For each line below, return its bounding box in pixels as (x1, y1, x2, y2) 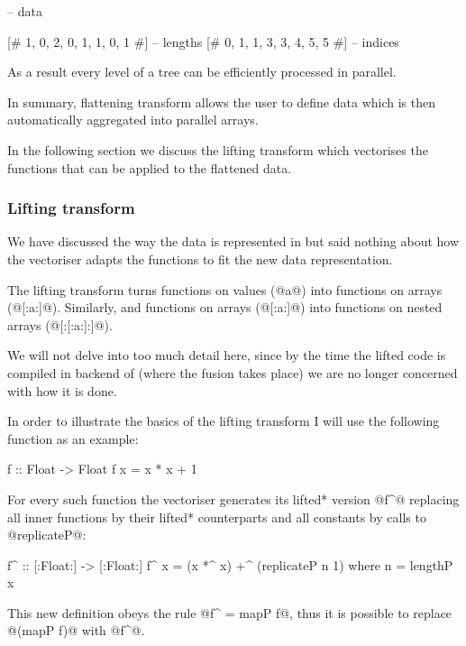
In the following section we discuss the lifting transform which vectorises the (7, 140, 428, 159)
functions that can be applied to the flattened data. (7, 158, 292, 177)
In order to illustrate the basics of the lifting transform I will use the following (7, 411, 440, 430)
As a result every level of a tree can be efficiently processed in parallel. (7, 62, 397, 81)
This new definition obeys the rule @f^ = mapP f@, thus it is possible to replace (7, 603, 452, 622)
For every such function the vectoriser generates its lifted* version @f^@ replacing (7, 489, 460, 508)
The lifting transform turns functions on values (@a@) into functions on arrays (7, 280, 443, 299)
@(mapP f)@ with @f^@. (7, 621, 145, 640)
